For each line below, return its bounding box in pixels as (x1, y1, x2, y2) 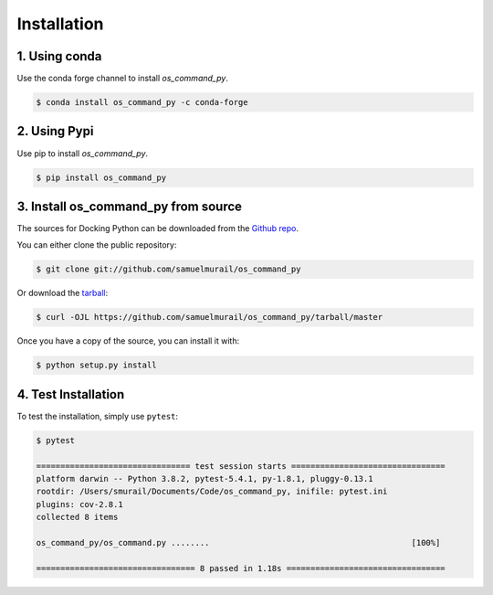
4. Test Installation (16, 387, 125, 402)
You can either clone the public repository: (16, 239, 177, 250)
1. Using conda (16, 48, 102, 64)
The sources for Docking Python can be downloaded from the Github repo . (16, 223, 299, 234)
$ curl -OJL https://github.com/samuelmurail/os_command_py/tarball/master (36, 312, 383, 323)
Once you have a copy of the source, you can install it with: (16, 335, 240, 346)
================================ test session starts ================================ (36, 461, 446, 471)
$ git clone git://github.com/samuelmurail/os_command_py (36, 264, 301, 274)
